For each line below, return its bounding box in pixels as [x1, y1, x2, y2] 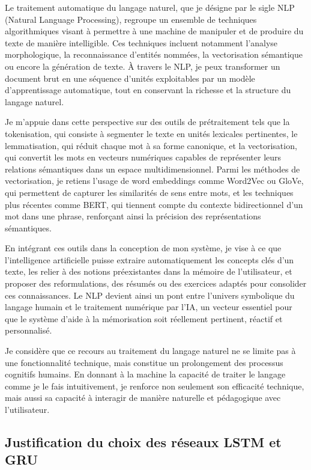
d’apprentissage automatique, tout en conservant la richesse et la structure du [5, 84, 291, 96]
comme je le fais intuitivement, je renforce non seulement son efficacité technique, [5, 379, 304, 392]
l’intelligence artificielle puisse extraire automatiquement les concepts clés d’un [5, 253, 294, 266]
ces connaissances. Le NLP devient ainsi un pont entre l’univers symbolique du [5, 288, 295, 301]
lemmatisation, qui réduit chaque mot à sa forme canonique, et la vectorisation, [5, 139, 297, 151]
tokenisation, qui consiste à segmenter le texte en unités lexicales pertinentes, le [5, 127, 298, 139]
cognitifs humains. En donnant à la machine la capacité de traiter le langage [5, 368, 286, 380]
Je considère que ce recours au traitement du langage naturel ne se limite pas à [5, 344, 296, 357]
